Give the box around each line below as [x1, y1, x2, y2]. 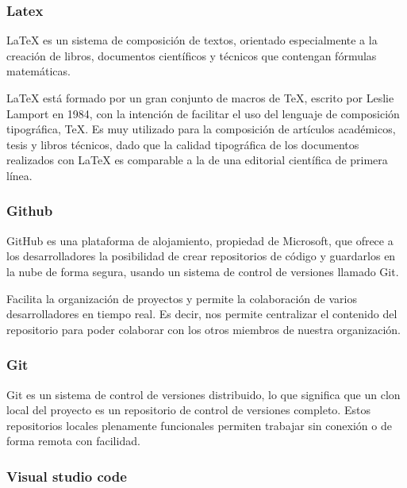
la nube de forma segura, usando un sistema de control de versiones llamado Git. [6, 263, 399, 279]
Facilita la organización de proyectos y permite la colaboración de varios [6, 290, 357, 306]
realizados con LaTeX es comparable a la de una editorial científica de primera [6, 152, 388, 168]
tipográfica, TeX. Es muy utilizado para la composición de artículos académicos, [6, 121, 396, 137]
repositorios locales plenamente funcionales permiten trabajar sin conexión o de [6, 417, 392, 433]
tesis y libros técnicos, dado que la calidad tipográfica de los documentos [6, 136, 359, 152]
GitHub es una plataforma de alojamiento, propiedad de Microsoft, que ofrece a [6, 232, 394, 248]
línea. [6, 167, 33, 183]
